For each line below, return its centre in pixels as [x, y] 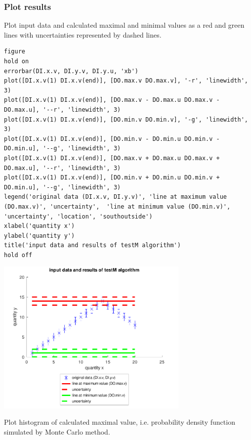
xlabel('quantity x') [40, 226]
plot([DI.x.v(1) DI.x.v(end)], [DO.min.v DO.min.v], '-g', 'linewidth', [126, 119]
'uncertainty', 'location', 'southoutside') [78, 216]
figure [15, 52]
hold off [18, 255]
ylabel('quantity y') [40, 236]
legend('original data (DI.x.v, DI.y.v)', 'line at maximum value [116, 197]
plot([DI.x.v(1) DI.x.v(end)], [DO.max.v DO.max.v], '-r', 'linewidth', [126, 81]
